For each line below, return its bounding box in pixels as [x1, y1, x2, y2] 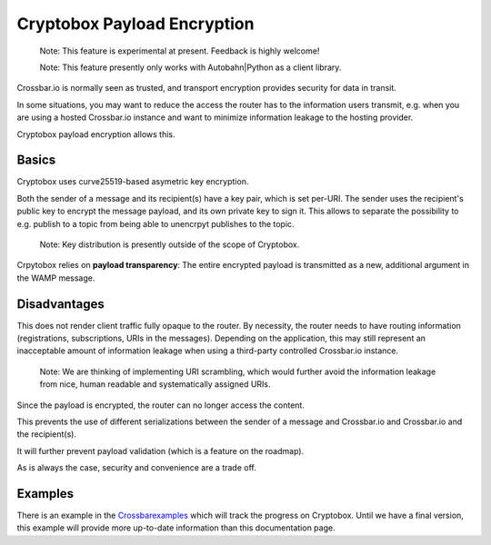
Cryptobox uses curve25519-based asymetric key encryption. [16, 176, 249, 187]
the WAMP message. [16, 272, 95, 283]
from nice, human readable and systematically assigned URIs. [39, 379, 272, 390]
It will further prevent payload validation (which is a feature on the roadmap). [16, 445, 305, 456]
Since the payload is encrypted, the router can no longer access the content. [16, 400, 305, 411]
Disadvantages [16, 296, 105, 312]
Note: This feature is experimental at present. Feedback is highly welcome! [39, 45, 320, 56]
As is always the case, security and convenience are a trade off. [16, 462, 256, 473]
